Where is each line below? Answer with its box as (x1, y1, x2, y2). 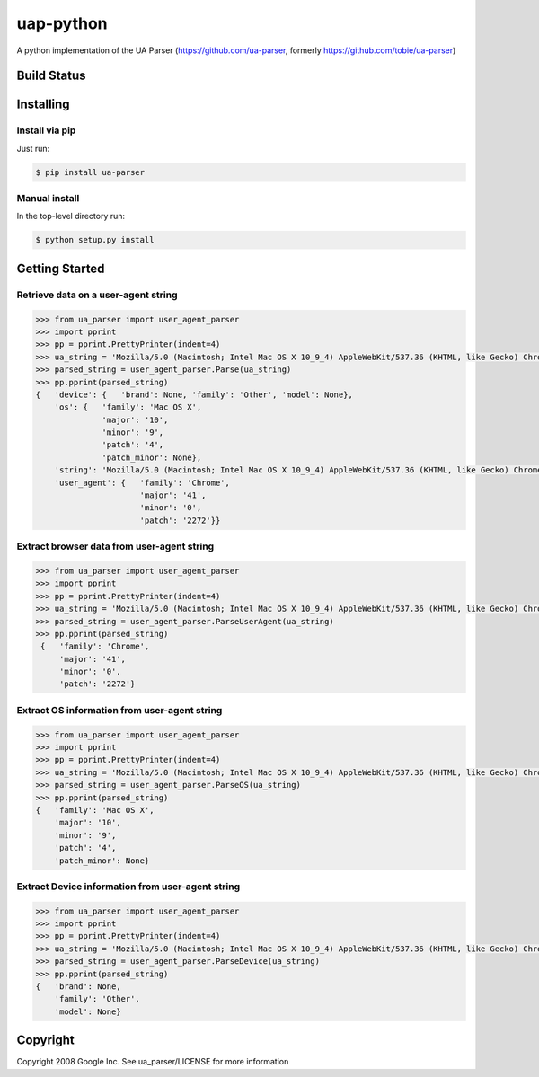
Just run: (16, 143, 50, 154)
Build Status (16, 68, 86, 84)
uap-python (16, 13, 108, 33)
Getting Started (16, 260, 105, 276)
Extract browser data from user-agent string (16, 540, 215, 552)
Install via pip (16, 124, 76, 137)
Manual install (16, 192, 80, 205)
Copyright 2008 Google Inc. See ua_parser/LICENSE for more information (16, 1056, 289, 1067)
